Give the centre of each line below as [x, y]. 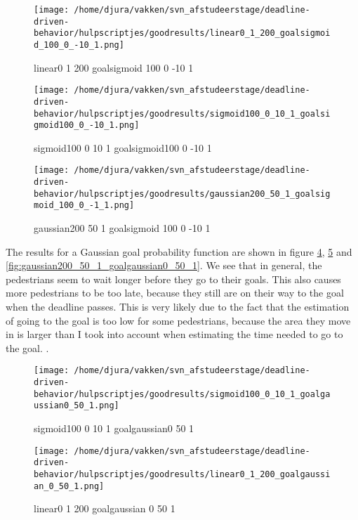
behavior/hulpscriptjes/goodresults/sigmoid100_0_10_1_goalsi [182, 113]
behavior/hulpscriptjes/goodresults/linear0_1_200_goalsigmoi [182, 33]
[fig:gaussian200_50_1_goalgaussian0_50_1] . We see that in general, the [164, 265]
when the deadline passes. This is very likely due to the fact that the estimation [178, 307]
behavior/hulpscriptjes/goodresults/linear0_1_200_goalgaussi [182, 474]
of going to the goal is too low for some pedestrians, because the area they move [178, 320]
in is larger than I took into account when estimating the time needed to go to [174, 334]
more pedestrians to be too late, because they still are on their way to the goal [175, 293]
